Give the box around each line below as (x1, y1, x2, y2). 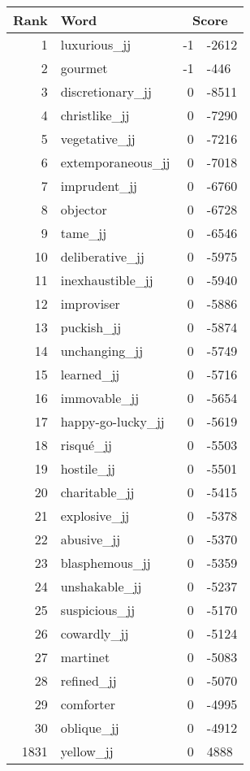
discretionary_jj (60, 82, 152, 101)
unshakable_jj (60, 577, 142, 596)
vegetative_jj (60, 129, 136, 148)
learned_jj (60, 365, 120, 383)
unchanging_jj (60, 341, 144, 360)
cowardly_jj (60, 624, 129, 643)
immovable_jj (60, 388, 140, 407)
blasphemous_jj (60, 553, 151, 572)
